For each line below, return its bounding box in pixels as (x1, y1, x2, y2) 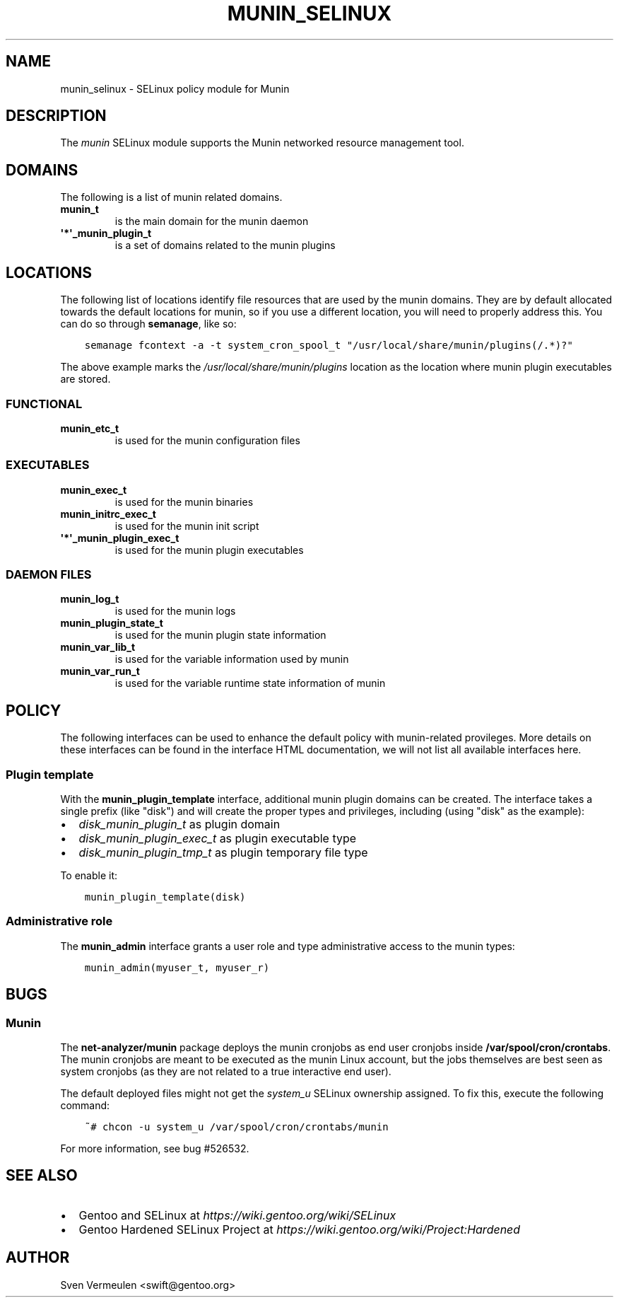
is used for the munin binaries (114, 495, 254, 508)
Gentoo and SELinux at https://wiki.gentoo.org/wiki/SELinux (78, 1208, 396, 1222)
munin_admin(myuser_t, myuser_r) (84, 961, 270, 973)
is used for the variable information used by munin (114, 653, 349, 666)
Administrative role (6, 914, 113, 929)
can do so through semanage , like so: (60, 318, 237, 330)
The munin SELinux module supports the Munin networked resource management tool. (60, 137, 464, 149)
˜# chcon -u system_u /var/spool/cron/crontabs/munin (84, 1120, 389, 1133)
